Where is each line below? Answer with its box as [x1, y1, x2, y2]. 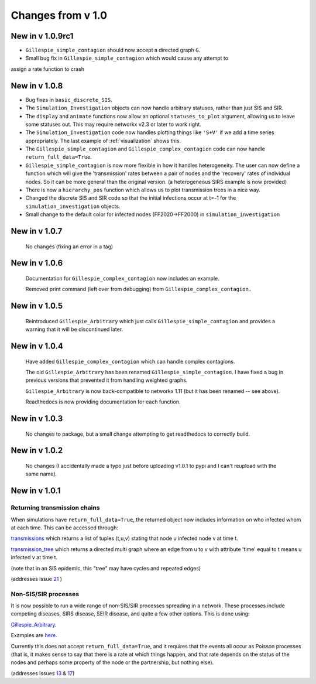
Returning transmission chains [11, 504, 100, 512]
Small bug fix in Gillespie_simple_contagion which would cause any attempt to [25, 54, 228, 61]
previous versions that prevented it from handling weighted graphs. [25, 377, 188, 384]
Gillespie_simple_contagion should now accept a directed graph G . [25, 47, 201, 54]
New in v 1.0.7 [11, 226, 63, 237]
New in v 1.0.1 [11, 486, 61, 496]
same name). [25, 470, 57, 477]
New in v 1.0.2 [11, 446, 63, 456]
